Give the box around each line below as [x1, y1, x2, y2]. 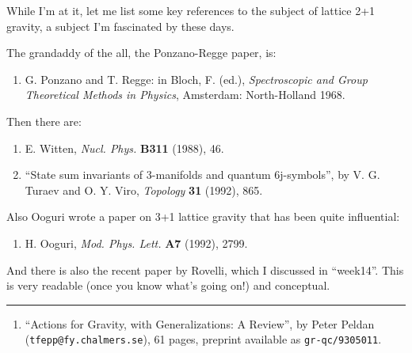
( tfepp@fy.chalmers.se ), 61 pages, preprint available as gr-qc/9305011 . [25, 331, 382, 347]
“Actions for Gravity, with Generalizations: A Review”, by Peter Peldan [25, 315, 375, 332]
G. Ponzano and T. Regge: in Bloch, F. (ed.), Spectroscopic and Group [25, 70, 368, 87]
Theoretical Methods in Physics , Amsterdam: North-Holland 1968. [25, 86, 345, 103]
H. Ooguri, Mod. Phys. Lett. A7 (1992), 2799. [25, 234, 248, 251]
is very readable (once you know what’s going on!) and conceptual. [6, 277, 330, 294]
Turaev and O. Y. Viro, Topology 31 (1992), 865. [25, 181, 263, 198]
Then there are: [6, 112, 82, 129]
